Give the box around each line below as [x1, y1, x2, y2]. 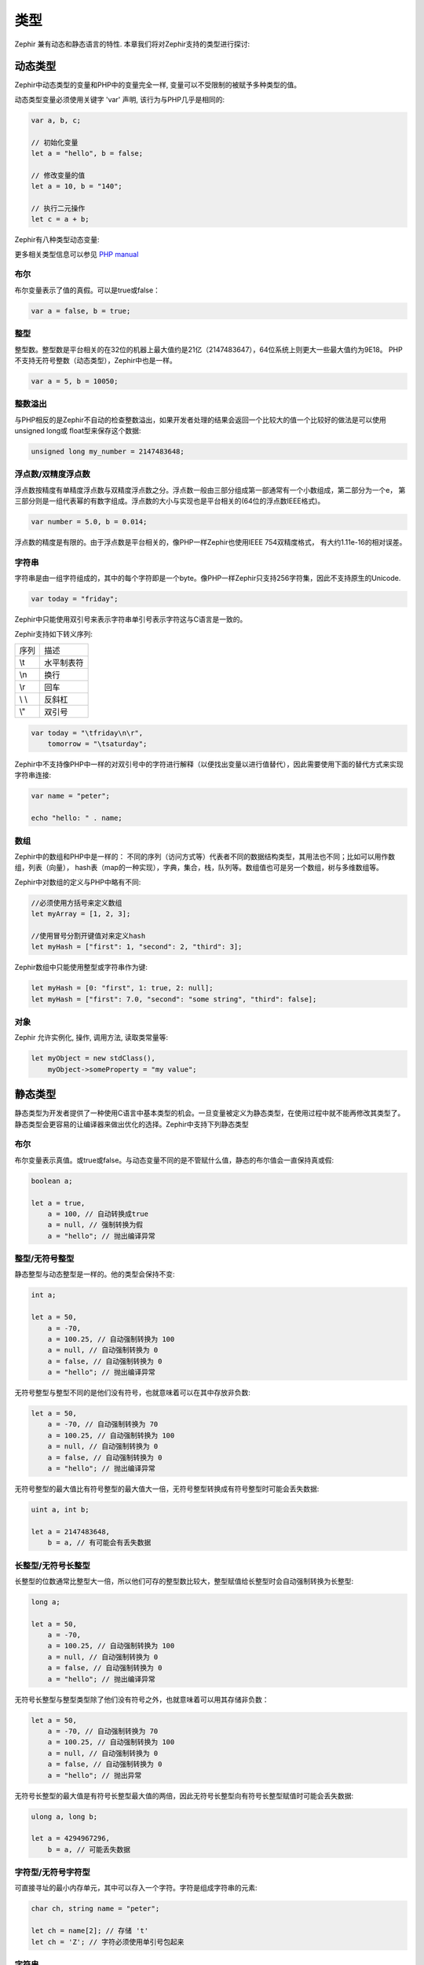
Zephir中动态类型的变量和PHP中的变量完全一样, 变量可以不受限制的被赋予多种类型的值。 [14, 80, 302, 90]
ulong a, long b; [31, 1812, 98, 1821]
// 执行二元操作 [31, 204, 86, 212]
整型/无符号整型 [14, 1254, 75, 1265]
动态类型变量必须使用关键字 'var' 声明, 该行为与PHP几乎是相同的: [14, 94, 225, 104]
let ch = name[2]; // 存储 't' [31, 1926, 149, 1935]
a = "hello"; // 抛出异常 [47, 1771, 142, 1780]
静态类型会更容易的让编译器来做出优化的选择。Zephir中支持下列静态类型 [14, 1119, 249, 1129]
